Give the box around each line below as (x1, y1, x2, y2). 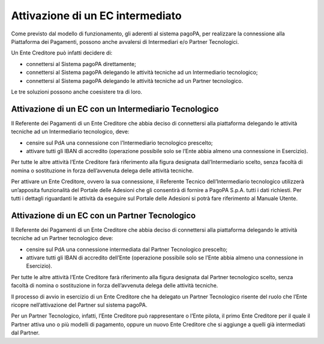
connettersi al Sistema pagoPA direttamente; (26, 60, 136, 67)
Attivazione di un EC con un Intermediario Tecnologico (11, 104, 219, 114)
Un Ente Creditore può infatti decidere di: (11, 49, 113, 56)
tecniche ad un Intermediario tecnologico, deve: (11, 128, 130, 135)
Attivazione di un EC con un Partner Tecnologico (11, 210, 196, 220)
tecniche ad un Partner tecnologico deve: (11, 235, 113, 242)
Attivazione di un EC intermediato (11, 9, 182, 22)
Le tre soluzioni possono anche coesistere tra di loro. (11, 88, 142, 95)
